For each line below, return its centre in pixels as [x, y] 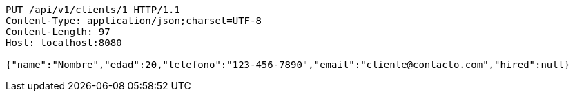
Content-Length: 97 [58, 32]
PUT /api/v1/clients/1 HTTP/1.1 [93, 10]
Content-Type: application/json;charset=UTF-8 [134, 21]
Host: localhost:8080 [64, 43]
